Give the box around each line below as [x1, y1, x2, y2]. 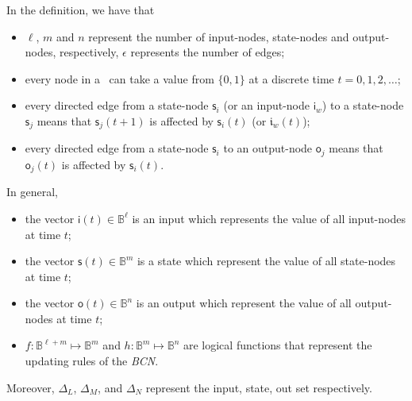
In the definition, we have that [6, 2, 155, 17]
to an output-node [223, 140, 313, 156]
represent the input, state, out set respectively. [145, 379, 372, 395]
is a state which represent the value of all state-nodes [137, 253, 396, 269]
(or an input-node [223, 97, 310, 114]
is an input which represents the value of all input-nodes [132, 210, 406, 226]
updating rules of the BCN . [25, 353, 159, 369]
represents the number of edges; [130, 44, 285, 60]
